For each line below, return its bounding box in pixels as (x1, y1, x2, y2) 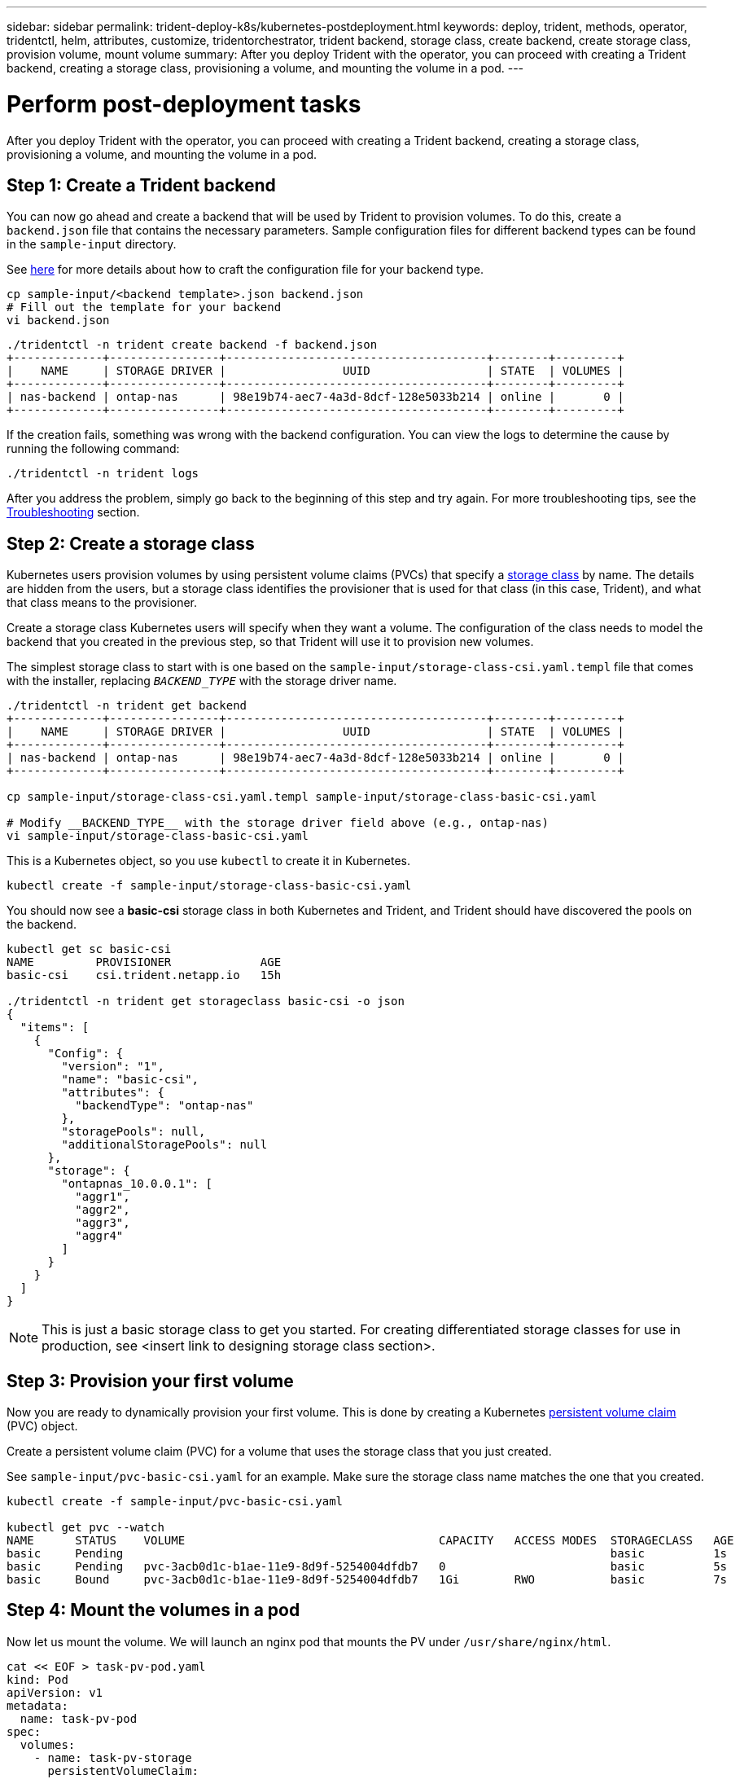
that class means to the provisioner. (7, 595, 197, 610)
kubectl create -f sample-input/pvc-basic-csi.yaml (7, 1495, 344, 1509)
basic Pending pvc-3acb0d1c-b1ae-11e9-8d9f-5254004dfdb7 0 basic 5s (7, 1560, 728, 1574)
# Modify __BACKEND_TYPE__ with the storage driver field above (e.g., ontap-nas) (7, 816, 549, 830)
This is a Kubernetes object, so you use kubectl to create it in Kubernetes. (7, 854, 410, 868)
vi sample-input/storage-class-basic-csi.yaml (7, 829, 309, 843)
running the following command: (7, 441, 180, 456)
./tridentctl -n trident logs (7, 467, 199, 481)
